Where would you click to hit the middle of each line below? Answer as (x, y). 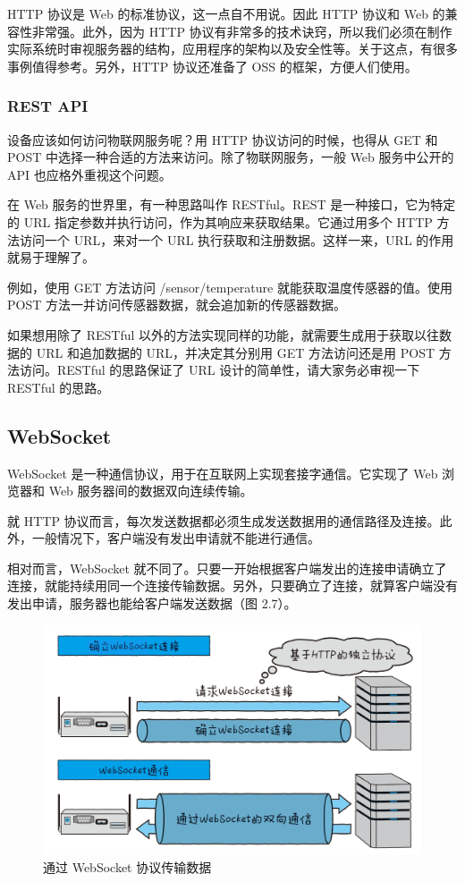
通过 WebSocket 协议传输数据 (127, 867)
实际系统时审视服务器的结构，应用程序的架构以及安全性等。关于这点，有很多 (232, 49)
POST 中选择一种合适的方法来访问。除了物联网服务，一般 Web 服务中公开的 (231, 157)
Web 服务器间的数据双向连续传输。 (151, 491)
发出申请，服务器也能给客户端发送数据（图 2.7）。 (152, 603)
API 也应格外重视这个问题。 (89, 174)
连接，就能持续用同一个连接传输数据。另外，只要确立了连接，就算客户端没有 (232, 585)
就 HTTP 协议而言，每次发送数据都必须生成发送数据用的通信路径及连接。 (224, 520)
